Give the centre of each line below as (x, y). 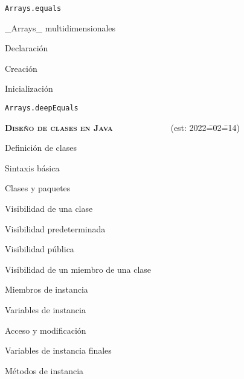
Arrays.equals (33, 8)
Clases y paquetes (38, 188)
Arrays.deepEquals (42, 108)
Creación (21, 68)
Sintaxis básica (32, 167)
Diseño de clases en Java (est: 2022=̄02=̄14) (122, 127)
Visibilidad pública (40, 249)
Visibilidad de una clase (49, 209)
